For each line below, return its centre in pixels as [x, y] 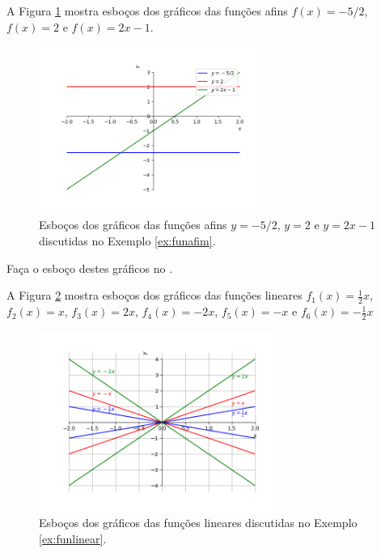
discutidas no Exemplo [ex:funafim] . [127, 241]
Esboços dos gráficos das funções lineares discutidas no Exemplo [198, 523]
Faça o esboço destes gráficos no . [90, 268]
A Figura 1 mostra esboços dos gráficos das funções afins [147, 11]
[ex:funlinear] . [73, 538]
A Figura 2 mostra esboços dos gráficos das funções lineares [155, 295]
